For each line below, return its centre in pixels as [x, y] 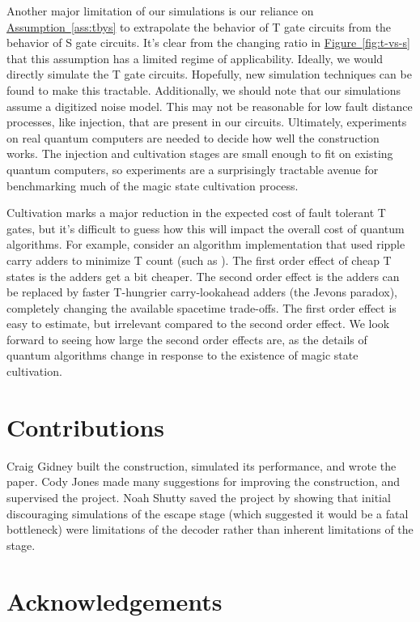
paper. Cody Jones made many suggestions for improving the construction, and [204, 481]
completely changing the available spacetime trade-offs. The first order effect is [202, 307]
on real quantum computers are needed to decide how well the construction [193, 137]
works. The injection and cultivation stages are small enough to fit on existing [200, 153]
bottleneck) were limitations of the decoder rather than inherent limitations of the [210, 529]
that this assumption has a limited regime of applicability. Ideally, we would [195, 58]
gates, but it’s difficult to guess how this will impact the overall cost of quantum [206, 228]
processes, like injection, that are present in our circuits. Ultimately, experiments [207, 122]
